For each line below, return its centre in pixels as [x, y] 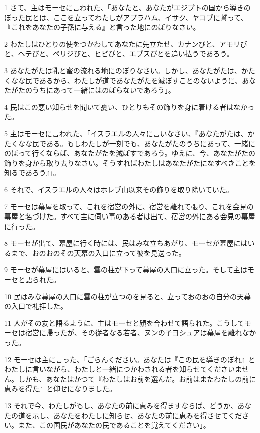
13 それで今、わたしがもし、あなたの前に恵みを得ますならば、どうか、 [121, 405]
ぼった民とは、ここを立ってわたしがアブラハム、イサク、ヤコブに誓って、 [126, 17]
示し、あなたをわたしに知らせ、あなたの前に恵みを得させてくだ [137, 415]
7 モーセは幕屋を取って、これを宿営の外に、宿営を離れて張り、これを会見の [129, 206]
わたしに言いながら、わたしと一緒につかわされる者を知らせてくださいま [123, 369]
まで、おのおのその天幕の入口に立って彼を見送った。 [98, 252]
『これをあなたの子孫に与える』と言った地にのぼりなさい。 [102, 27]
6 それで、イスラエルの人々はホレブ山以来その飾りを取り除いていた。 [119, 189]
